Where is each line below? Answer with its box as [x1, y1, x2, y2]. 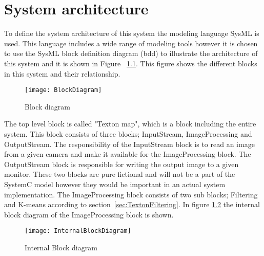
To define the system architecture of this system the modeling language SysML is [4, 28, 259, 39]
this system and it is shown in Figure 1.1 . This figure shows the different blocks [4, 58, 257, 68]
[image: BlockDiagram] [25, 86, 102, 94]
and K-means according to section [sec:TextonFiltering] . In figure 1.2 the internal [4, 199, 260, 210]
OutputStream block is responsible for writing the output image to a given [4, 158, 239, 169]
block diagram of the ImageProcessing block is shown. [4, 209, 174, 220]
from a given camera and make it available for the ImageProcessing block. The [4, 149, 251, 159]
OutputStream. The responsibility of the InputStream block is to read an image [4, 138, 255, 149]
